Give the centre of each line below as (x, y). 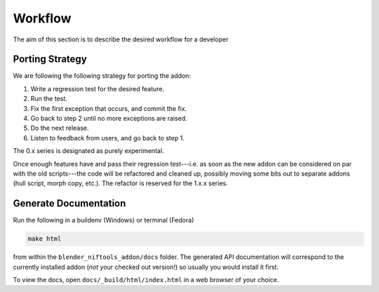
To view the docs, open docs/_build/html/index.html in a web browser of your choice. (146, 280)
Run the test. (49, 99)
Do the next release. (60, 128)
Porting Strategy (50, 59)
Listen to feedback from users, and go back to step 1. (108, 138)
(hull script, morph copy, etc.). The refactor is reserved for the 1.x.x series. (120, 183)
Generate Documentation (69, 204)
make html (45, 239)
